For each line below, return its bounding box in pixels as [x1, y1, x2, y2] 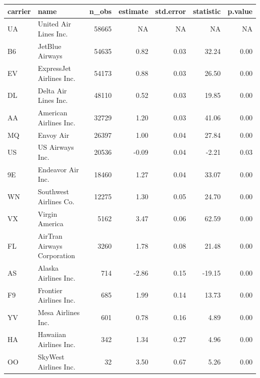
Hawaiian [37, 329, 66, 340]
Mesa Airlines [37, 307, 80, 318]
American [37, 107, 67, 118]
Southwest [37, 186, 69, 197]
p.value [227, 5, 252, 16]
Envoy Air [37, 129, 69, 140]
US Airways [37, 142, 74, 152]
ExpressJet [37, 63, 71, 73]
